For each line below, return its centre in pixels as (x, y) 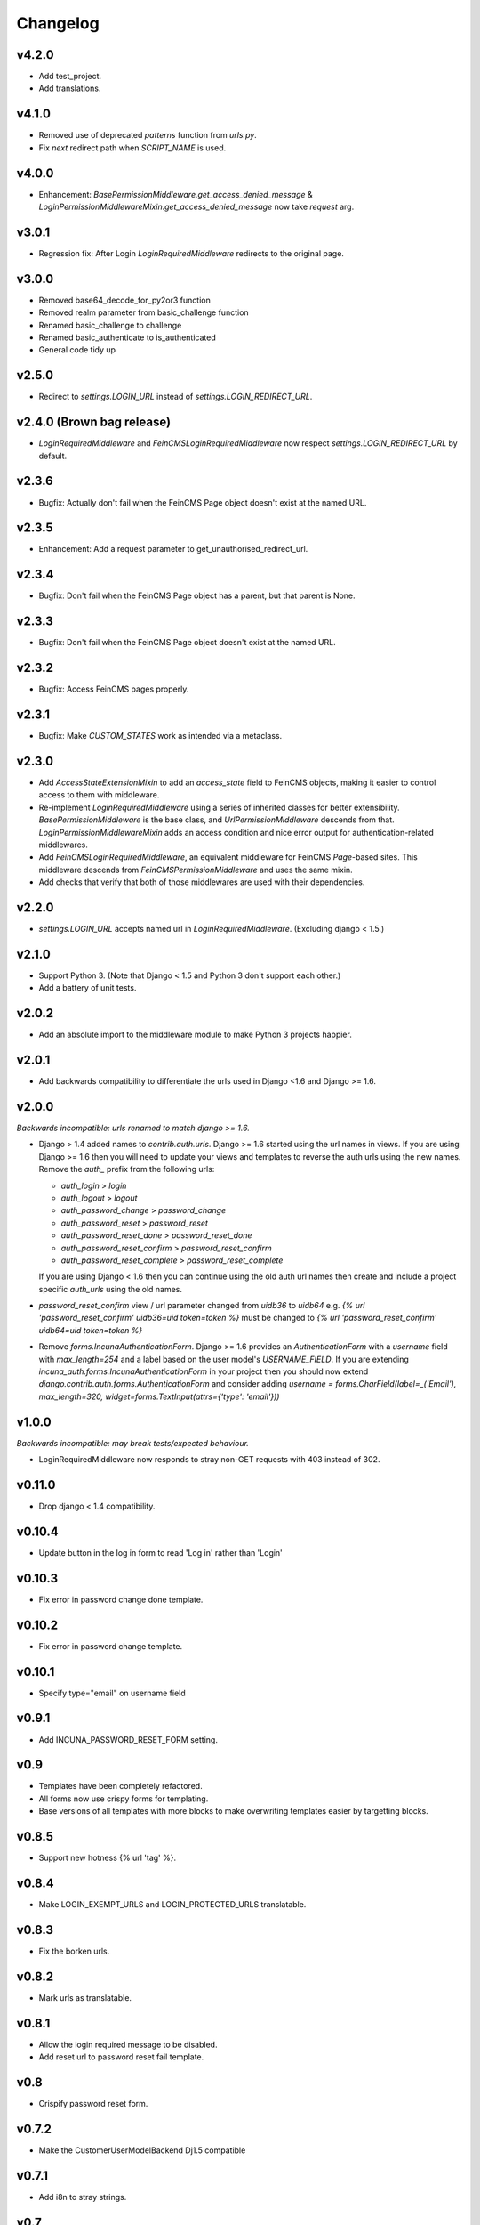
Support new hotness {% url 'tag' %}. (108, 1858)
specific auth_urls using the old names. (110, 1289)
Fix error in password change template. (111, 1646)
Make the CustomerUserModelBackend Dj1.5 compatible (142, 2150)
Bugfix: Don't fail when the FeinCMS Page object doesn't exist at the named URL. (188, 643)
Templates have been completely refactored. (121, 1786)
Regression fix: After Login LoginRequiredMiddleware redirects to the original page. (191, 253)
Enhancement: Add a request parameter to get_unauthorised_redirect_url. (173, 549)
